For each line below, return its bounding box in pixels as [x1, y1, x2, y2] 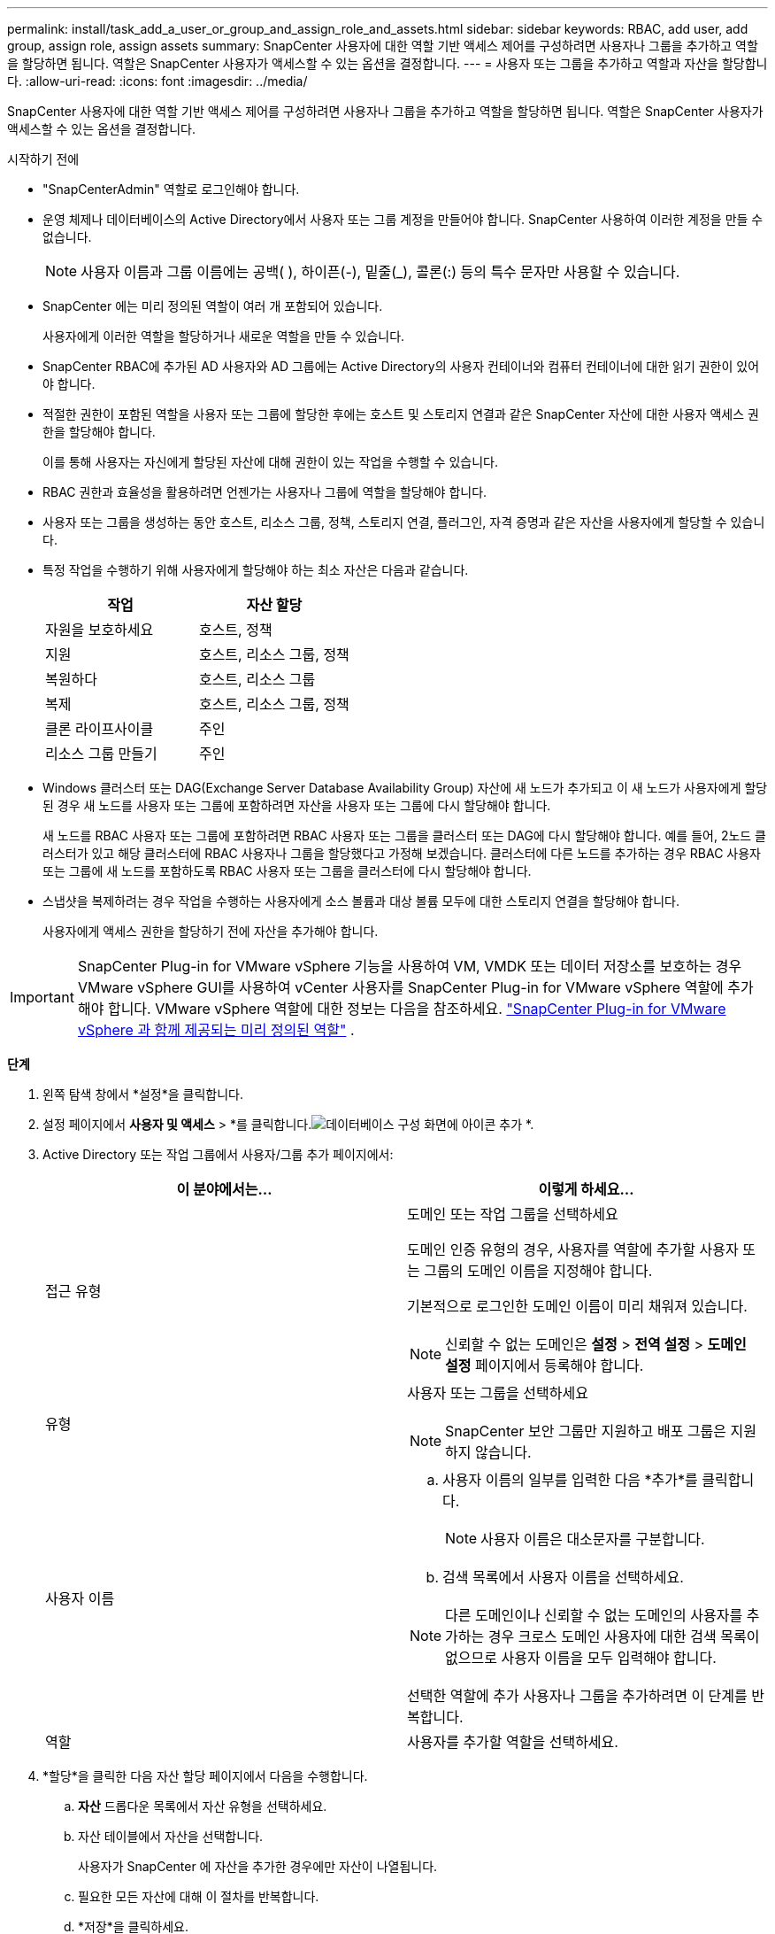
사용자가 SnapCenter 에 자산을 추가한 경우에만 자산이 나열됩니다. [78, 1859, 438, 1874]
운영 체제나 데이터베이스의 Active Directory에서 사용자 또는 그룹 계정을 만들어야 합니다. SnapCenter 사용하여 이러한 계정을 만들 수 [42, 212, 763, 227]
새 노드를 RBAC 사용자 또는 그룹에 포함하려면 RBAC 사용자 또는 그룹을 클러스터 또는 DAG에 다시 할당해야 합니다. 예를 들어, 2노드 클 [42, 828, 766, 843]
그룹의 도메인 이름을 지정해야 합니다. [424, 1262, 653, 1280]
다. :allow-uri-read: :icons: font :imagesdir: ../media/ [7, 73, 308, 89]
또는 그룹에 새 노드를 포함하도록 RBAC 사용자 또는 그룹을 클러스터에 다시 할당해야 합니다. [42, 863, 532, 878]
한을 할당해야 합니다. [42, 424, 156, 439]
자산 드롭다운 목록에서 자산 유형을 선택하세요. [78, 1799, 327, 1814]
